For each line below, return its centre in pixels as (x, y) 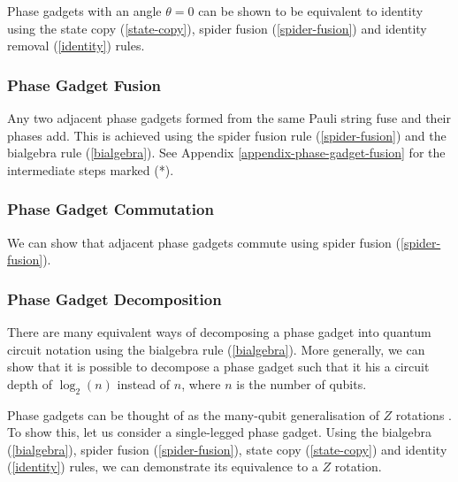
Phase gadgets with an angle (84, 11)
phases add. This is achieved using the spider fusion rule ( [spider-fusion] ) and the (227, 135)
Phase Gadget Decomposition (114, 298)
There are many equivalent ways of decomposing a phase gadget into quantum (219, 332)
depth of (30, 383)
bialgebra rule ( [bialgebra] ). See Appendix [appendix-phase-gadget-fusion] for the (226, 153)
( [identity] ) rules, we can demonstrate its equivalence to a (163, 467)
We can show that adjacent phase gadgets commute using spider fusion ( (204, 242)
